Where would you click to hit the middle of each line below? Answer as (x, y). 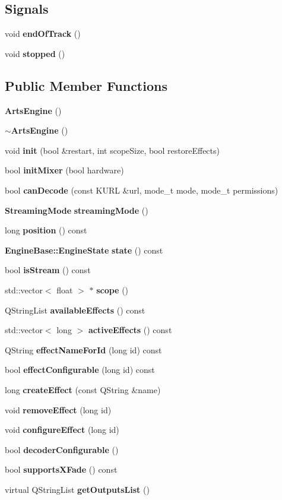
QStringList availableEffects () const (75, 310)
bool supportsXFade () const (61, 469)
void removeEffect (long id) (58, 409)
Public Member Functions (86, 85)
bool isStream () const (48, 270)
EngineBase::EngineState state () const (84, 250)
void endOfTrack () (43, 34)
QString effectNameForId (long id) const (83, 349)
